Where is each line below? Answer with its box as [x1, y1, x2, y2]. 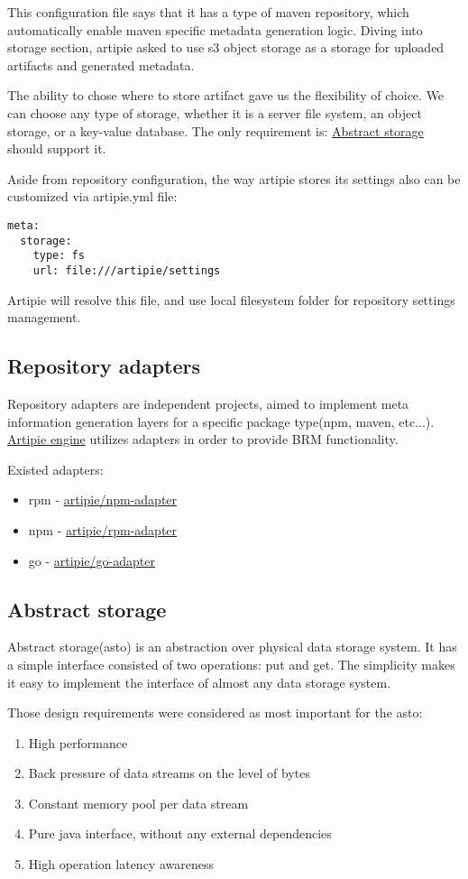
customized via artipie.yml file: [7, 187, 178, 206]
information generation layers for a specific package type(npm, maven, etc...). [7, 412, 435, 430]
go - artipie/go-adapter [28, 551, 155, 569]
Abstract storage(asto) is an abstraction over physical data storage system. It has [7, 637, 457, 656]
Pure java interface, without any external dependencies [28, 824, 332, 843]
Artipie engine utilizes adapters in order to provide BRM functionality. [7, 430, 399, 449]
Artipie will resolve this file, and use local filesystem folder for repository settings [7, 290, 455, 309]
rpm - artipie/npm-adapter [28, 490, 178, 509]
